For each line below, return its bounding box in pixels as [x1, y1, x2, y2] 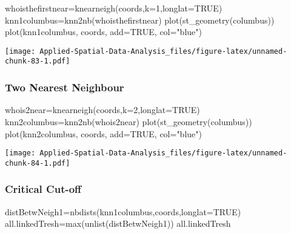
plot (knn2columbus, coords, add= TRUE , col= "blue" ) [5, 127, 202, 140]
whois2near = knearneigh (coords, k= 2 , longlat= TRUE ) [5, 103, 200, 116]
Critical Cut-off [5, 181, 82, 197]
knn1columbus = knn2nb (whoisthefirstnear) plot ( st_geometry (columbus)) [5, 13, 275, 26]
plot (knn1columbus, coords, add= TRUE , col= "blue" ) [5, 25, 202, 38]
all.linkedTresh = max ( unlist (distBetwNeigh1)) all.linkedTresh [5, 217, 231, 230]
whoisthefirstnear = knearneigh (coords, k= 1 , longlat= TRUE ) [5, 2, 222, 14]
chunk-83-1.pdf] [5, 57, 70, 66]
